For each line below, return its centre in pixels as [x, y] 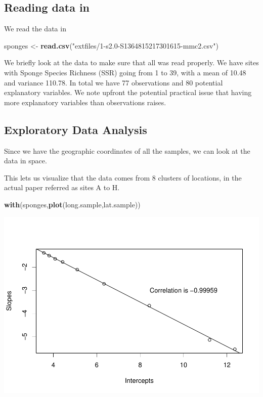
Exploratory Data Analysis [76, 129]
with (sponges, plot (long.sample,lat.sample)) [72, 204]
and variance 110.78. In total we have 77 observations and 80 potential [114, 82]
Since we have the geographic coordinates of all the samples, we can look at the [127, 150]
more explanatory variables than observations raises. [85, 102]
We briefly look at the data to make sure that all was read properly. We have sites [131, 62]
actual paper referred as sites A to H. [62, 187]
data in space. [26, 161]
